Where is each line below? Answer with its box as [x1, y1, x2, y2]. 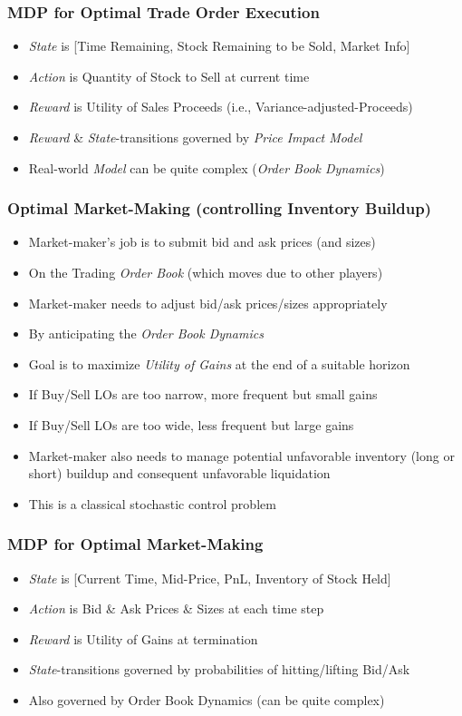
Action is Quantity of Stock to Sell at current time [28, 66, 310, 85]
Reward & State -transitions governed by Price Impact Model [28, 128, 362, 146]
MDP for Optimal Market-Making [7, 533, 264, 555]
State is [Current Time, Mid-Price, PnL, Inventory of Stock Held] [28, 568, 391, 587]
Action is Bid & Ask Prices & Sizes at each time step [28, 599, 324, 618]
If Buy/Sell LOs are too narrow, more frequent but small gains [28, 385, 378, 404]
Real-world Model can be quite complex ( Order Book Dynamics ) [28, 158, 385, 177]
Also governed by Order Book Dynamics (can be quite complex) [28, 690, 385, 709]
